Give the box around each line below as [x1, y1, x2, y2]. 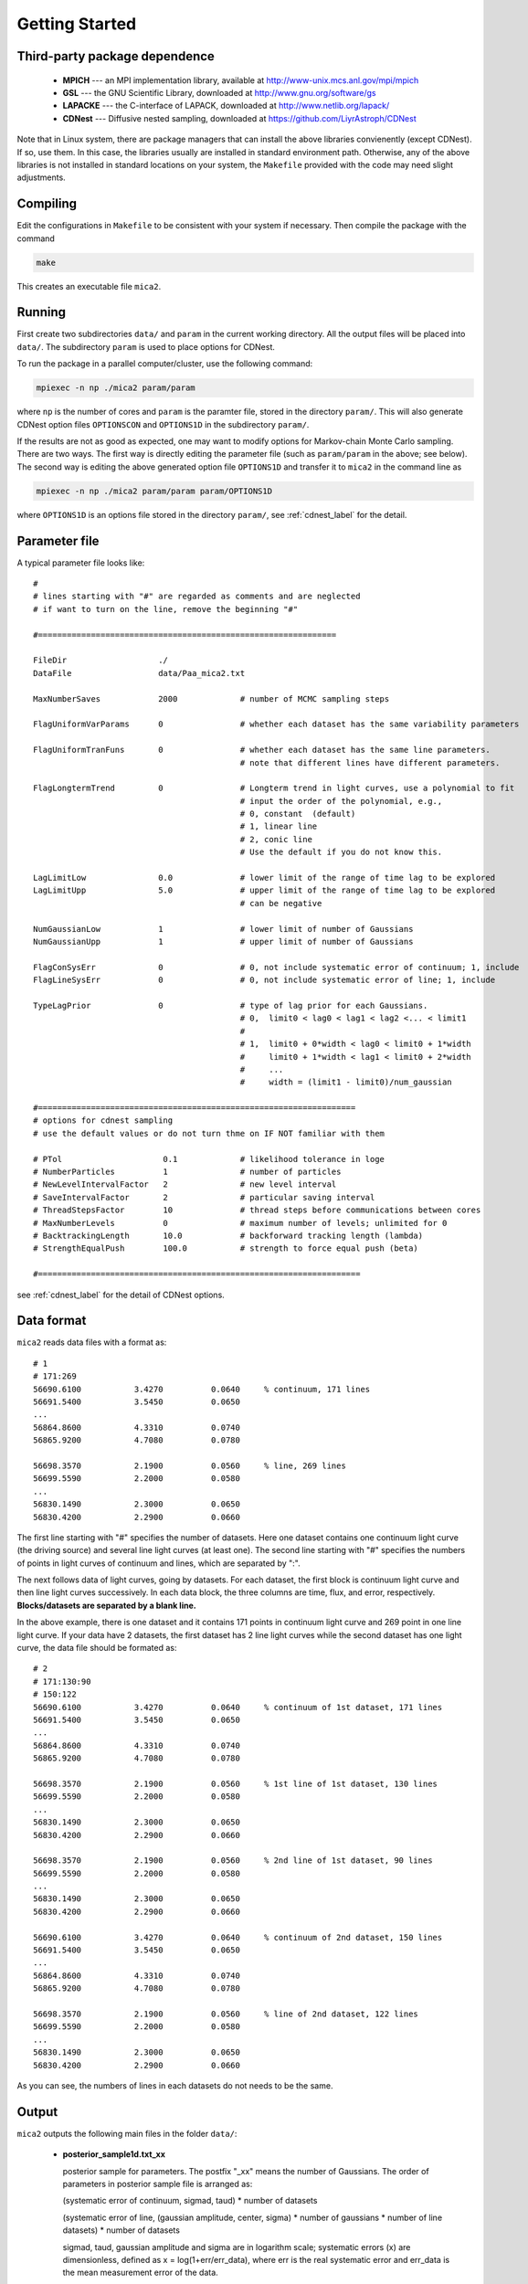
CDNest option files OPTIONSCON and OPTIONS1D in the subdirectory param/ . [16, 418, 310, 429]
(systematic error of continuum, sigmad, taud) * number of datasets [62, 2195, 318, 2206]
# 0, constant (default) [239, 809, 356, 819]
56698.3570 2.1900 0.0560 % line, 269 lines [33, 1460, 346, 1471]
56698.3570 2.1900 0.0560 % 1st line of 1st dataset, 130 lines [33, 1778, 438, 1789]
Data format [16, 1313, 87, 1328]
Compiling [16, 196, 78, 212]
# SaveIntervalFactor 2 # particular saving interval [33, 1192, 375, 1202]
